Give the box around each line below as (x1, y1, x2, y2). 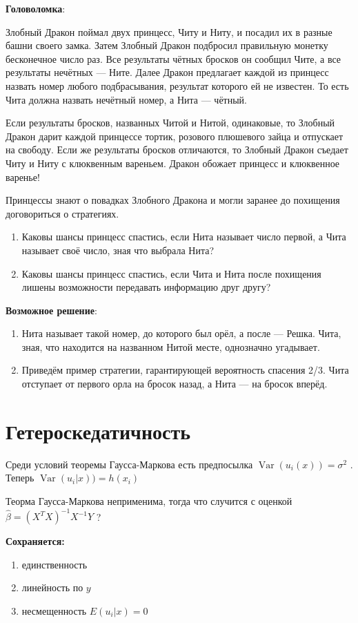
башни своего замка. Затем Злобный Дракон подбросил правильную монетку (6, 38, 328, 52)
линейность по (21, 580, 83, 595)
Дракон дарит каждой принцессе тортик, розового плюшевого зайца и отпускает (6, 128, 344, 143)
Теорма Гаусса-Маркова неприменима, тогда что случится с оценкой (6, 493, 292, 508)
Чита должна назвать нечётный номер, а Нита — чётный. (6, 92, 247, 106)
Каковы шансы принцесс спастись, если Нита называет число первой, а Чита (21, 229, 346, 244)
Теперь (6, 470, 34, 485)
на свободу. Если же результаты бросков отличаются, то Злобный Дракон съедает (6, 142, 348, 157)
